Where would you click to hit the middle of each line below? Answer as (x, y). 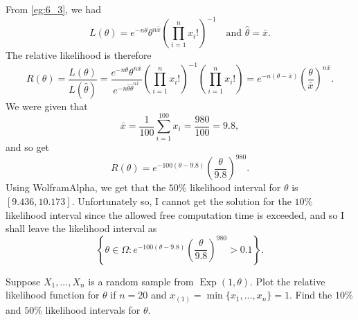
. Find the (311, 295)
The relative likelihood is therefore (79, 55)
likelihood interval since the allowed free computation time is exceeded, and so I (175, 214)
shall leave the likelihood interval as (81, 228)
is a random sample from (141, 281)
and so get (28, 147)
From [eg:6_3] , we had (53, 9)
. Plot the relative (288, 281)
